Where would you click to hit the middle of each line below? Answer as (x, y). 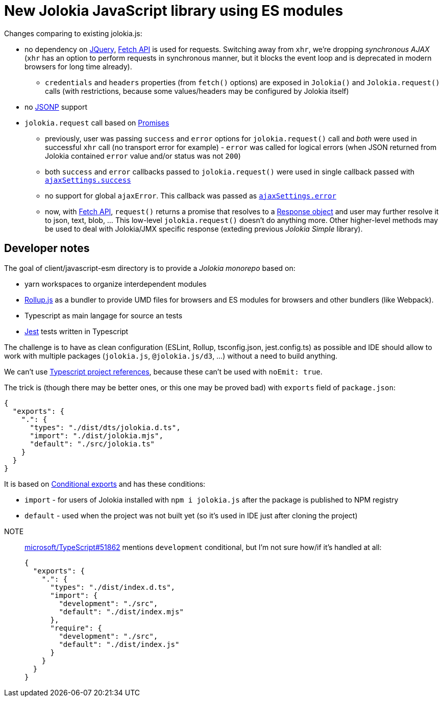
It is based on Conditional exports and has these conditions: (105, 484)
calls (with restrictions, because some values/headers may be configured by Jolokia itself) (197, 91)
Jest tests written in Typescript (77, 331)
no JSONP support (56, 107)
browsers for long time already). (78, 66)
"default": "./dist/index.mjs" (121, 611)
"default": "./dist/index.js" (119, 644)
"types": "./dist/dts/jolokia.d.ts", (105, 427)
